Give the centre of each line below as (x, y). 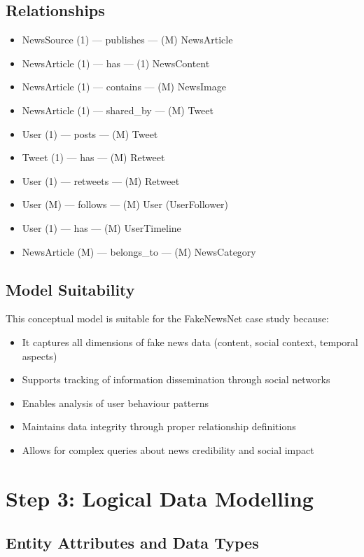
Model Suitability (70, 289)
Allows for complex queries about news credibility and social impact (168, 449)
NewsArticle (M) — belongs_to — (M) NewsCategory (139, 251)
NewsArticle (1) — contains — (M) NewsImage (124, 87)
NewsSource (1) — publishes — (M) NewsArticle (127, 40)
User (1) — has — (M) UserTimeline (101, 227)
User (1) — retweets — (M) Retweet (101, 180)
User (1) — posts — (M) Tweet (90, 133)
